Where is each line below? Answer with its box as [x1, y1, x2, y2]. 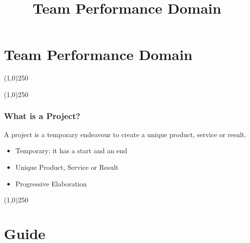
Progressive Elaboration [15, 178, 87, 188]
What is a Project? [4, 110, 81, 122]
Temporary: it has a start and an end [15, 145, 127, 156]
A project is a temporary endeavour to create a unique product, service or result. [4, 129, 247, 139]
